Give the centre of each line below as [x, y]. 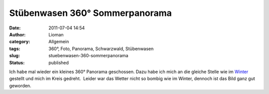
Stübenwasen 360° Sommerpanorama [90, 13]
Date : [15, 28]
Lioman [56, 34]
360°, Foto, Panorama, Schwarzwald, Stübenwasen [101, 48]
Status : [17, 63]
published [59, 63]
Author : [17, 34]
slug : [14, 56]
